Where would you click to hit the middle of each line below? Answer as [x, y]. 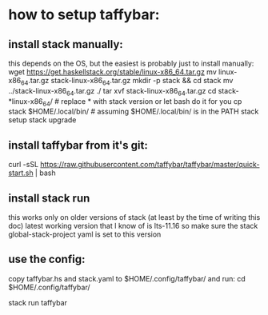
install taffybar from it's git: [78, 145]
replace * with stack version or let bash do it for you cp [152, 101]
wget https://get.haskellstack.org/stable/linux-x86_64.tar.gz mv [113, 72]
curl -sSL [23, 165]
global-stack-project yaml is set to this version [85, 234]
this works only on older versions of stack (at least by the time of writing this [134, 217]
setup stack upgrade [42, 120]
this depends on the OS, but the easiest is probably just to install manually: [131, 63]
